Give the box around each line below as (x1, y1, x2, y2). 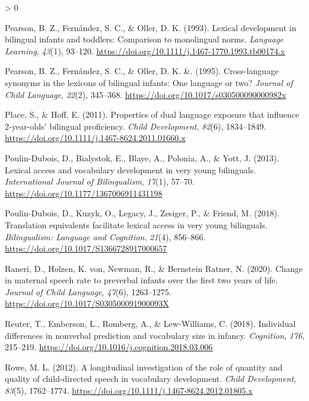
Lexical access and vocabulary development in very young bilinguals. (5, 163, 256, 176)
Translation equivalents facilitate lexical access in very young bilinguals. (5, 218, 268, 231)
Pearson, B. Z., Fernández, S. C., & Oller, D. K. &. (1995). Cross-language (5, 65, 279, 77)
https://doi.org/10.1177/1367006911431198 (5, 186, 163, 199)
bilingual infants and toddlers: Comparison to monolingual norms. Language (5, 33, 284, 45)
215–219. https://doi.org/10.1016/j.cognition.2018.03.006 (5, 341, 213, 353)
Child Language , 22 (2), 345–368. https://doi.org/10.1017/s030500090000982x (5, 88, 286, 100)
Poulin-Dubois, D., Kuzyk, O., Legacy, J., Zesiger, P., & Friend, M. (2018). (5, 207, 280, 219)
